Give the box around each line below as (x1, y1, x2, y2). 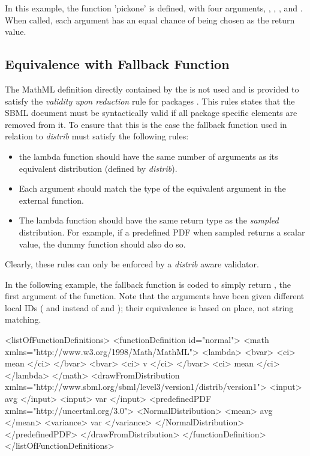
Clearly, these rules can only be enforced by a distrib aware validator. (5, 258, 259, 270)
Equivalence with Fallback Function (5, 55, 230, 73)
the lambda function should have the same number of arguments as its (19, 150, 278, 162)
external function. (19, 193, 84, 206)
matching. (5, 313, 41, 326)
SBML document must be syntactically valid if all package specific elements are (5, 106, 297, 119)
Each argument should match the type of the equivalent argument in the (19, 182, 286, 195)
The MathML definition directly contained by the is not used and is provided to (5, 82, 299, 95)
